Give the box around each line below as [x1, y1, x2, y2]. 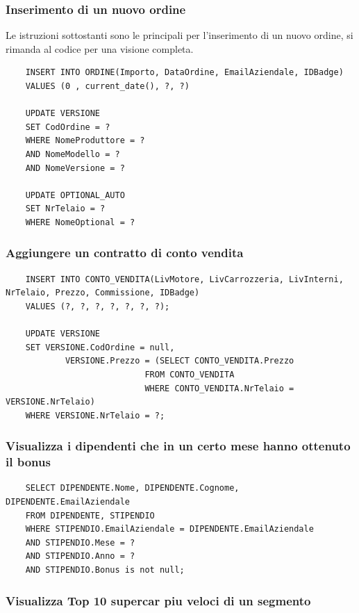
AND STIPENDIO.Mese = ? [25, 537, 135, 548]
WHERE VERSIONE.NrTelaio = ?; [25, 410, 165, 420]
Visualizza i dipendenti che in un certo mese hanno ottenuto [6, 437, 351, 455]
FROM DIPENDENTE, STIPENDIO [25, 510, 155, 521]
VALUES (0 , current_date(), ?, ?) [25, 81, 190, 91]
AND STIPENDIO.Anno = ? [25, 551, 135, 562]
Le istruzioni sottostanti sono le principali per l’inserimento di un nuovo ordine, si [6, 28, 353, 42]
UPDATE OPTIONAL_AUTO [25, 190, 125, 200]
